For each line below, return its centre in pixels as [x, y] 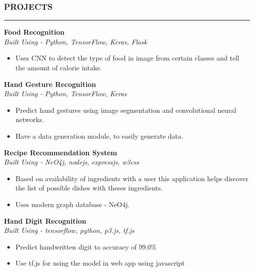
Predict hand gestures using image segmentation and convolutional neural [126, 110]
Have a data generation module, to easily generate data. [99, 135]
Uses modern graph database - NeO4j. [73, 204]
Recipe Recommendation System [61, 152]
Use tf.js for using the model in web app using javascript [100, 263]
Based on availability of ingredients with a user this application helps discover [132, 178]
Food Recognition [34, 32]
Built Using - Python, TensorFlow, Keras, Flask [75, 41]
